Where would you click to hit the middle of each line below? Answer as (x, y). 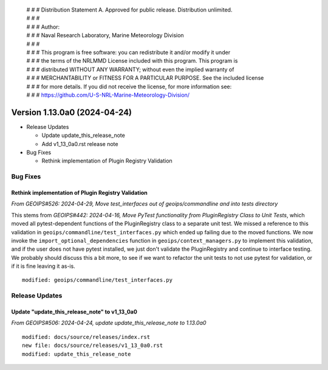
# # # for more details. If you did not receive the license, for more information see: (129, 86)
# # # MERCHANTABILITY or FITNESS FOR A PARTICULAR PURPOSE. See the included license (145, 78)
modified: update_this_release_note (77, 354)
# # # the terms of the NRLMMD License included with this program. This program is (132, 61)
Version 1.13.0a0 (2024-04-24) (72, 112)
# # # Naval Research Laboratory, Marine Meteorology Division (105, 35)
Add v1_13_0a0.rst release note (80, 144)
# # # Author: (43, 27)
